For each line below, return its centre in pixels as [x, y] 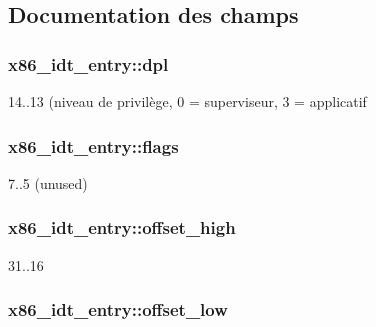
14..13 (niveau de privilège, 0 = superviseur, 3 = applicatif [187, 101]
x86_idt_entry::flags [93, 145]
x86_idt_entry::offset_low [118, 309]
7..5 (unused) [48, 182]
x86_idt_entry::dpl [88, 63]
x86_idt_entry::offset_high [122, 227]
